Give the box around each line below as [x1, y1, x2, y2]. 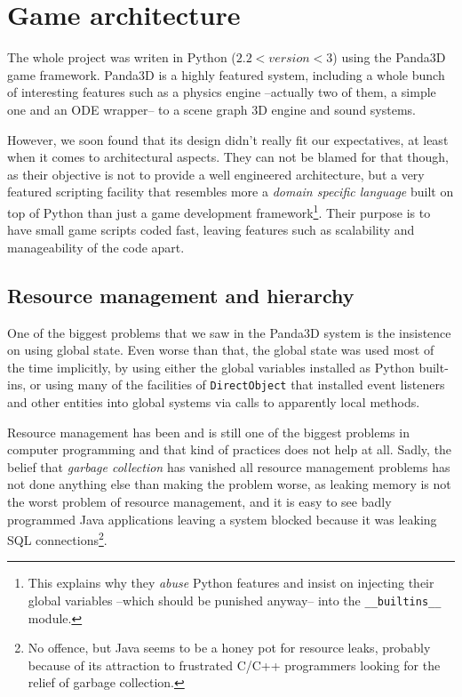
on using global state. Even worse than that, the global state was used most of [7, 340, 434, 359]
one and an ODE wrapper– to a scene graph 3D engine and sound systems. [7, 100, 416, 118]
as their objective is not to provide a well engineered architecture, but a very [7, 164, 425, 183]
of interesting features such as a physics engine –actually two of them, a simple [7, 83, 436, 101]
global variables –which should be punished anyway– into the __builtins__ [28, 590, 442, 609]
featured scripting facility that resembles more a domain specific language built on [7, 182, 454, 201]
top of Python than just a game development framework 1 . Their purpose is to [7, 200, 431, 221]
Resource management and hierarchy [7, 281, 354, 308]
